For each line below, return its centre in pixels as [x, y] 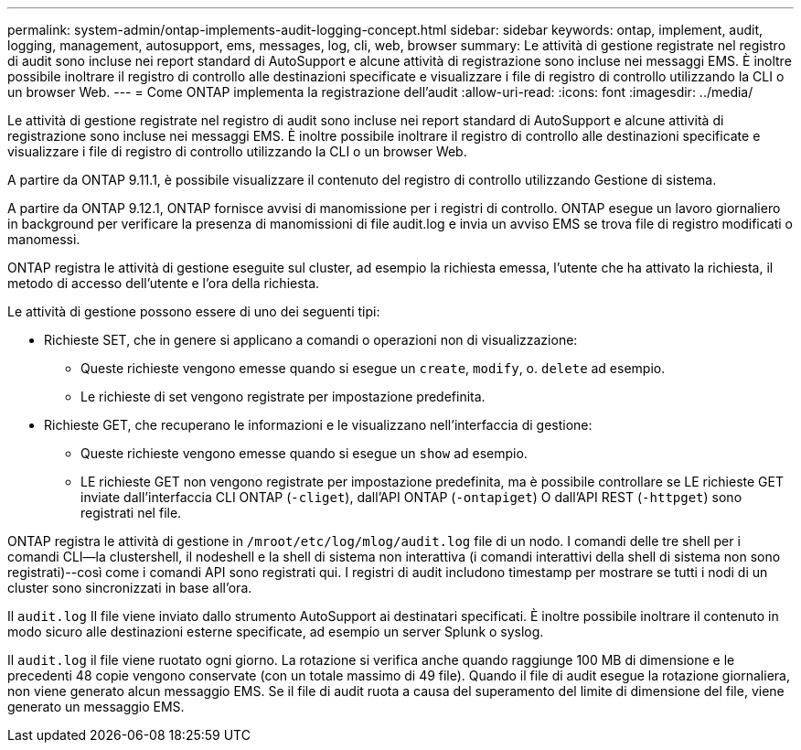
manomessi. [44, 239]
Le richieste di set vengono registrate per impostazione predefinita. [283, 396]
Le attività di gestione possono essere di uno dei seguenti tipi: [194, 311]
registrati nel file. [131, 513]
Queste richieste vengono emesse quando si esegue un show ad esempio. [304, 453]
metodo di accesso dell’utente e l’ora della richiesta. [164, 283]
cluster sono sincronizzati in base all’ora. [130, 588]
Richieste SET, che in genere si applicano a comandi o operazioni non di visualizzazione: [311, 340]
